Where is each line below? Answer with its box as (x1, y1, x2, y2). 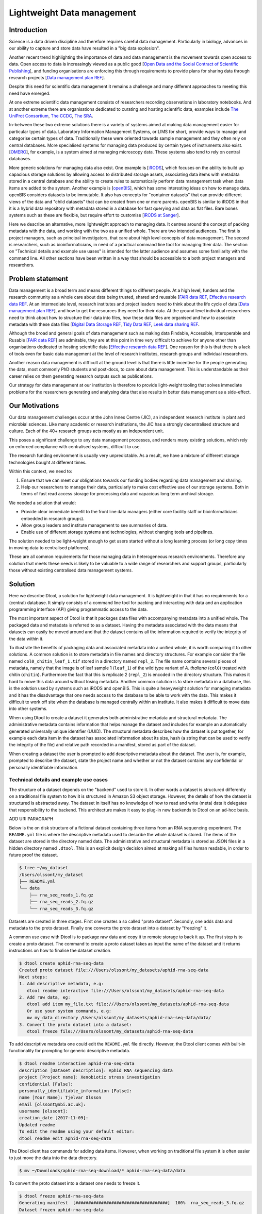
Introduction (9, 26, 48, 34)
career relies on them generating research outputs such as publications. (9, 373, 153, 379)
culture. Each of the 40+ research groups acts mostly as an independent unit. (9, 428, 164, 434)
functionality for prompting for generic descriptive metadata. (9, 1048, 131, 1054)
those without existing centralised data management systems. (9, 567, 133, 573)
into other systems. (9, 706, 48, 711)
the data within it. (9, 636, 44, 641)
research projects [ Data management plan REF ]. (9, 75, 105, 81)
